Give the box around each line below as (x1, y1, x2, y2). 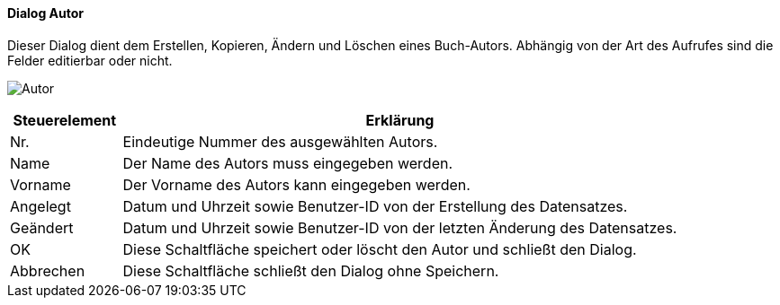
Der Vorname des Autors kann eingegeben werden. (122, 175, 471, 194)
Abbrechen (10, 261, 85, 280)
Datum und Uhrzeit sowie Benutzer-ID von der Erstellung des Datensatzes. (122, 196, 628, 215)
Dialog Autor (7, 5, 85, 21)
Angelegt (10, 196, 71, 215)
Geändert (10, 218, 74, 237)
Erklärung (365, 110, 435, 129)
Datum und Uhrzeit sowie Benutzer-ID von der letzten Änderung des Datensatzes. (122, 218, 677, 237)
